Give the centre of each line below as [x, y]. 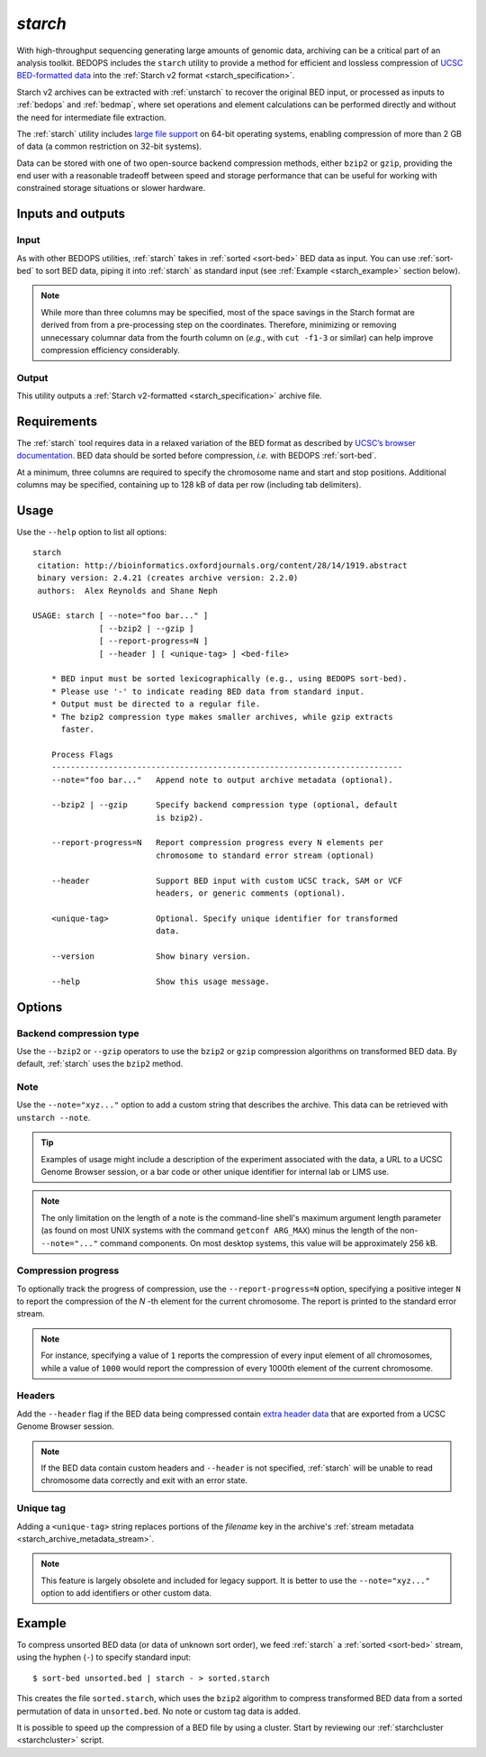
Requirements [57, 421]
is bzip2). [180, 817]
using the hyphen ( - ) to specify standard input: [104, 1657]
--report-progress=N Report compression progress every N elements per [217, 843]
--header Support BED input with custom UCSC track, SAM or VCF [227, 880]
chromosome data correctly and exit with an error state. [144, 1480]
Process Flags [82, 754]
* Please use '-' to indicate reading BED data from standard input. [208, 691]
